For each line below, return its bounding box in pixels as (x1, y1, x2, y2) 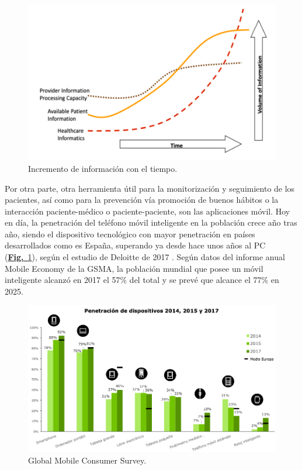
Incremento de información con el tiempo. (28, 162, 178, 174)
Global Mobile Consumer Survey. (28, 454, 147, 466)
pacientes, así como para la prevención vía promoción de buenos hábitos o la (5, 193, 279, 206)
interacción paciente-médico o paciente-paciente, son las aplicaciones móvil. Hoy (5, 205, 290, 217)
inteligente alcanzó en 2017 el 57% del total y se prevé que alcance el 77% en (5, 274, 279, 286)
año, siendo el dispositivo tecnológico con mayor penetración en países (5, 227, 255, 240)
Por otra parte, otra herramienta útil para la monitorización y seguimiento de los (5, 182, 295, 194)
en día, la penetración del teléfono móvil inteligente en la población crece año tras (5, 216, 297, 229)
